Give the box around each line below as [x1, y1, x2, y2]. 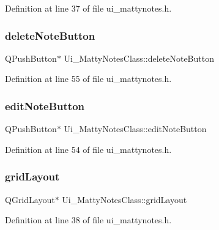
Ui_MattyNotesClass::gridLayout [62, 193, 187, 206]
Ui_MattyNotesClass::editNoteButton [64, 122, 207, 135]
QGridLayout [5, 193, 55, 206]
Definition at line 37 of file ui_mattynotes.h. [5, 2, 172, 14]
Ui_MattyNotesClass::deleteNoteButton [64, 51, 214, 64]
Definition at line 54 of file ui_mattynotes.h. [5, 143, 172, 155]
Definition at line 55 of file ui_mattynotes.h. [5, 72, 172, 85]
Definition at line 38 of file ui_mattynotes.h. [5, 213, 172, 226]
